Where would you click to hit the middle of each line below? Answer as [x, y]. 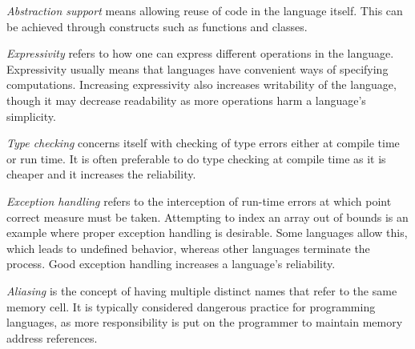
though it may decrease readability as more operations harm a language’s [186, 100]
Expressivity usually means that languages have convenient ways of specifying [197, 68]
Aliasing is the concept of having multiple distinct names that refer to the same [202, 290]
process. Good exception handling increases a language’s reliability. [171, 264]
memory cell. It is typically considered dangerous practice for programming [191, 306]
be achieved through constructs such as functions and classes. [157, 26]
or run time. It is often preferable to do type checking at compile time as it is [196, 158]
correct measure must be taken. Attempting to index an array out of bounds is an [207, 217]
